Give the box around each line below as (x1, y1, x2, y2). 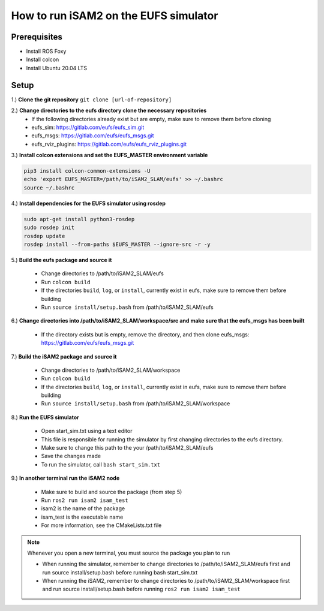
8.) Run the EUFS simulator (11, 414, 79, 421)
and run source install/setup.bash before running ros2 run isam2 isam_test (42, 585, 241, 593)
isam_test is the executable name (41, 513, 124, 520)
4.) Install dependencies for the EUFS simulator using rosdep (11, 200, 166, 207)
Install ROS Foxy (26, 48, 67, 55)
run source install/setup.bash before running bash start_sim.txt (42, 568, 198, 576)
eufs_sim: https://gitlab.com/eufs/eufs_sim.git (31, 124, 145, 131)
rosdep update (23, 233, 65, 239)
